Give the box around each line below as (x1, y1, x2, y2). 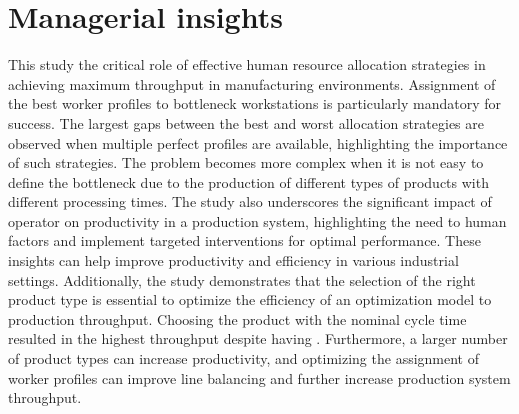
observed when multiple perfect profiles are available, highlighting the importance (8, 132, 508, 153)
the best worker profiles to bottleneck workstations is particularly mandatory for (8, 93, 502, 114)
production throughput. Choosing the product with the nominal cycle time (8, 308, 467, 329)
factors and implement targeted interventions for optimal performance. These (8, 230, 481, 251)
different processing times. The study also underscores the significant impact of (8, 191, 492, 212)
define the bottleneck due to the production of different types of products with (8, 171, 489, 192)
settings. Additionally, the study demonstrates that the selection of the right (8, 269, 476, 290)
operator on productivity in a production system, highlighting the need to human (8, 210, 507, 231)
